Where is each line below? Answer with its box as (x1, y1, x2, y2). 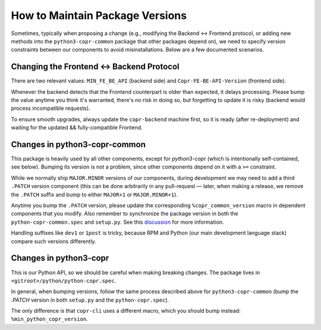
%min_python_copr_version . (11, 315, 89, 323)
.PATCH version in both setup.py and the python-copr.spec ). (11, 296, 169, 303)
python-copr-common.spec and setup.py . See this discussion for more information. (11, 218, 224, 226)
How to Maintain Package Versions (11, 9, 187, 22)
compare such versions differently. (11, 237, 96, 245)
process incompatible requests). (11, 104, 90, 112)
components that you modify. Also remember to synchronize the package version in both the (11, 210, 239, 217)
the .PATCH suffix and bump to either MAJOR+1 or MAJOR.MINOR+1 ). (11, 191, 178, 198)
